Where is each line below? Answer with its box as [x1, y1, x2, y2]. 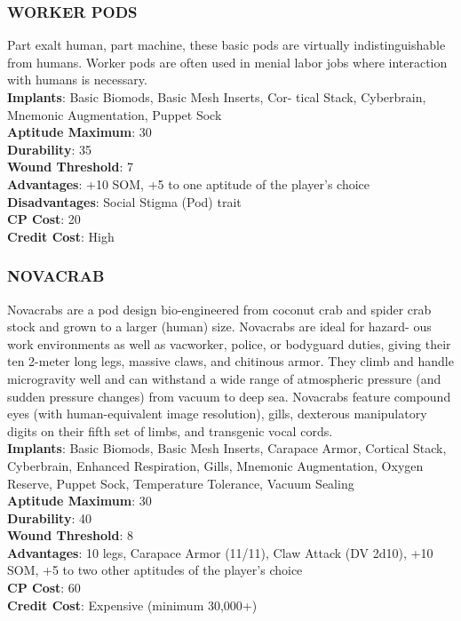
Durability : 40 [7, 508, 91, 527]
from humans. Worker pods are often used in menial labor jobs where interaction [7, 52, 448, 71]
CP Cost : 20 [7, 210, 81, 228]
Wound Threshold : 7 [7, 157, 134, 176]
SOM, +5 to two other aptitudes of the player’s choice [7, 561, 303, 579]
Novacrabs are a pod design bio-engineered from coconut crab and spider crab [7, 299, 432, 318]
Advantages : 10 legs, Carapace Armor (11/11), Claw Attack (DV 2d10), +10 [7, 543, 433, 561]
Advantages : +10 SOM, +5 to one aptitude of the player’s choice [7, 174, 370, 193]
